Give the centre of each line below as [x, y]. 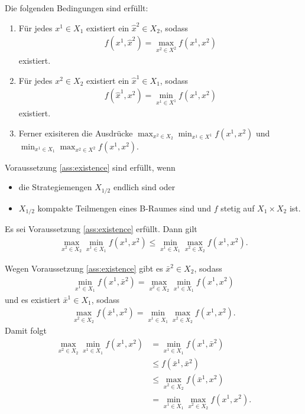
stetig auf [238, 208]
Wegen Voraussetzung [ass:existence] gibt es [84, 268]
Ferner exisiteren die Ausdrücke [76, 133]
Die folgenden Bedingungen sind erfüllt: [77, 8]
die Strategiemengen [55, 187]
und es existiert [33, 299]
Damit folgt [26, 330]
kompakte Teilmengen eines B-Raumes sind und [124, 208]
